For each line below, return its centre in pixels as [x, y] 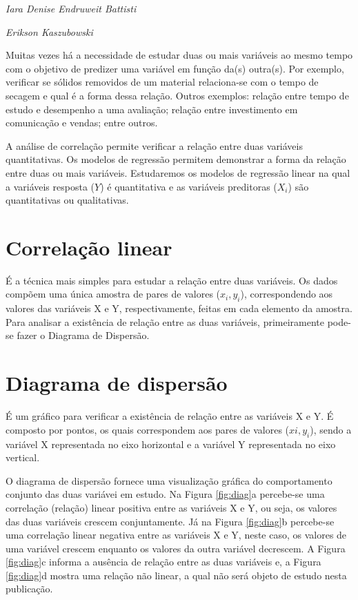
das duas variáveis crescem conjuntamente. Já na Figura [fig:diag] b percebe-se [170, 521]
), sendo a [331, 429]
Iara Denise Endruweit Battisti [71, 8]
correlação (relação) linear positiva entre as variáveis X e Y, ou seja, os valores [171, 507]
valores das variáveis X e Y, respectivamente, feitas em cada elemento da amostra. [179, 308]
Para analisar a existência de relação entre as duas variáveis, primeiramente [165, 321]
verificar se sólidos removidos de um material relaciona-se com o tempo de [162, 82]
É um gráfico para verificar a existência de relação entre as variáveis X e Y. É [170, 416]
